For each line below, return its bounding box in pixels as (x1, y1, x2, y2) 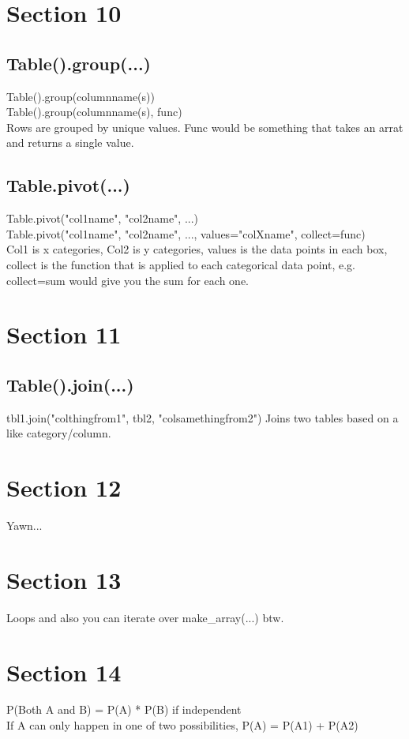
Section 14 (6, 655, 122, 688)
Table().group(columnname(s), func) (6, 103, 182, 120)
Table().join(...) (6, 372, 134, 396)
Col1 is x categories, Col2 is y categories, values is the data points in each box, (6, 241, 388, 257)
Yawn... (6, 517, 43, 534)
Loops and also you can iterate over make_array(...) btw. (6, 609, 284, 625)
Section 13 (6, 563, 122, 595)
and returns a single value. (6, 134, 134, 151)
